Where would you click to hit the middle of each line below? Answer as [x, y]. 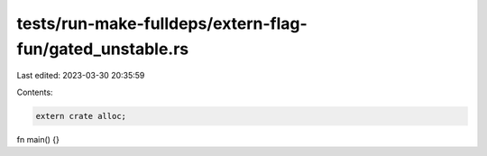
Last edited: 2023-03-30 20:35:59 [81, 76]
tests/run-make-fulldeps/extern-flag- [162, 23]
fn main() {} [38, 139]
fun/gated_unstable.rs [103, 49]
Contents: [35, 92]
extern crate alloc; [81, 116]
